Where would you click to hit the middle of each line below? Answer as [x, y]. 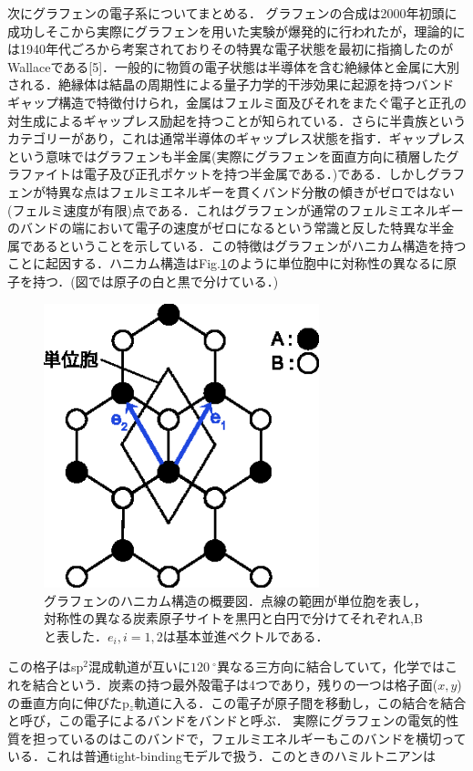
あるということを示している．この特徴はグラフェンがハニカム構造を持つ [249, 245]
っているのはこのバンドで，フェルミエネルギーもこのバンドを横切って [256, 738]
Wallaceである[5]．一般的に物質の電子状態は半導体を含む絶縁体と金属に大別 [234, 66]
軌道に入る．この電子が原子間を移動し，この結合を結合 [300, 702]
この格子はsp [46, 667]
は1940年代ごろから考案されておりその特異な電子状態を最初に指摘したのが [231, 49]
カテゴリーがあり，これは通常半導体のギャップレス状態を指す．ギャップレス [236, 138]
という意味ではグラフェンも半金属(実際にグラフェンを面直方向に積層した [227, 156]
